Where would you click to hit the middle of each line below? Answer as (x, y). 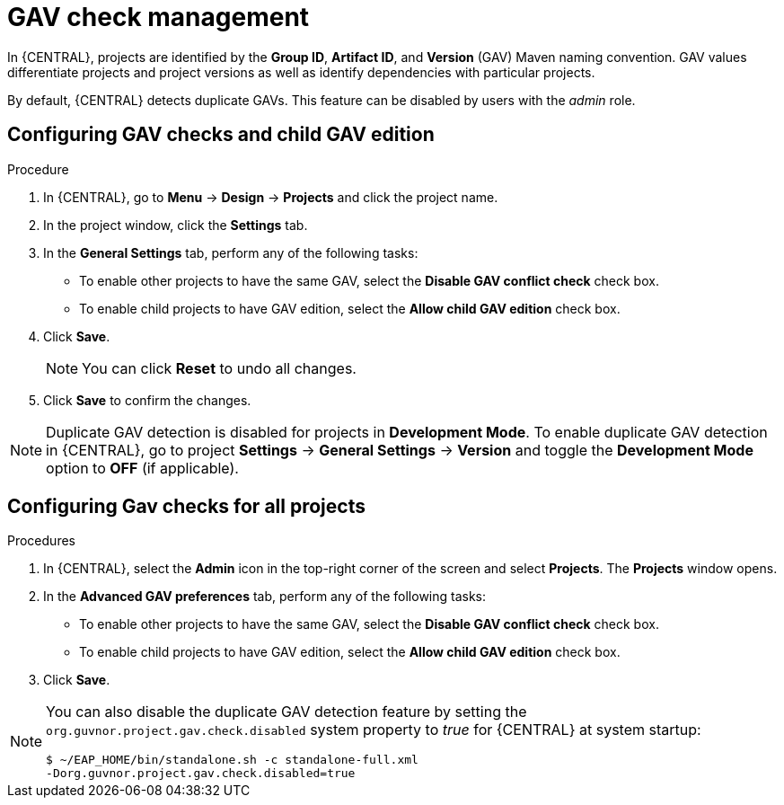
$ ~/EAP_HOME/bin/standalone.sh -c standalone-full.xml (232, 760)
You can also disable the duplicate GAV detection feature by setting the (286, 712)
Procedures (41, 541)
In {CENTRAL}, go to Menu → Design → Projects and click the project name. (271, 197)
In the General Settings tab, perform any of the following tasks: (231, 252)
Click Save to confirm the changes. (147, 400)
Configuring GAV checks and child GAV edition (221, 135)
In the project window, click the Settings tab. (176, 225)
